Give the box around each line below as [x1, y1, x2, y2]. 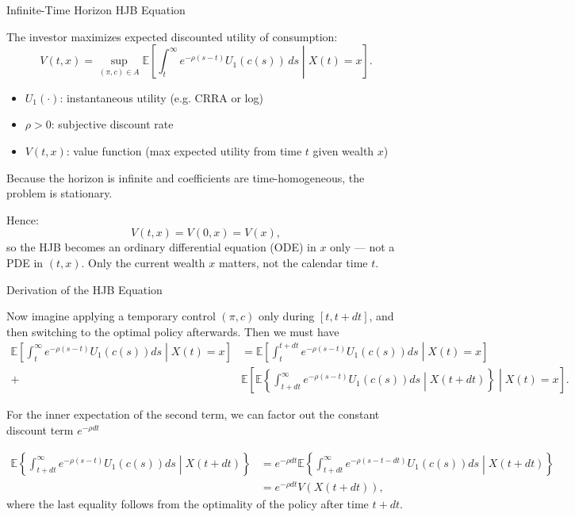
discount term [6, 422, 74, 438]
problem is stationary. [6, 185, 113, 201]
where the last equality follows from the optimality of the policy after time [6, 495, 369, 511]
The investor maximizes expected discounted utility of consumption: [6, 28, 338, 44]
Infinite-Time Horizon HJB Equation [6, 2, 186, 17]
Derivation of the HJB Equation [6, 281, 163, 297]
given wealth [312, 143, 374, 159]
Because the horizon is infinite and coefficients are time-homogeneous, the [6, 169, 365, 186]
